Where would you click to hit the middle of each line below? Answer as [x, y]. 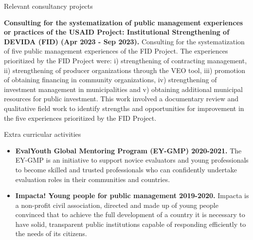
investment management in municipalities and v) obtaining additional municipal [123, 89]
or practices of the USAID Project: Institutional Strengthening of [117, 32]
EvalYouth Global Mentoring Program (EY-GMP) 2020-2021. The [128, 150]
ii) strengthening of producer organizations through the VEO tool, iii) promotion [125, 70]
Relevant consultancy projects [48, 6]
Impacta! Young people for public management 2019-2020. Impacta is [132, 195]
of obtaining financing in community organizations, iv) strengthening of [110, 80]
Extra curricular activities [43, 134]
